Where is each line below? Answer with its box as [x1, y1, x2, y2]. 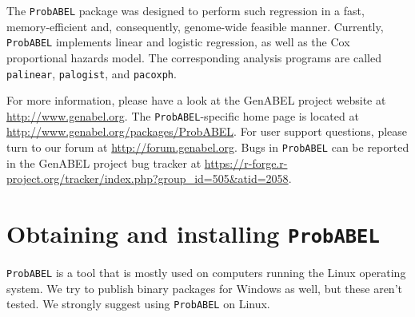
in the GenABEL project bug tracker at [6, 154, 202, 171]
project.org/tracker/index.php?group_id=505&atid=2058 [6, 170, 289, 187]
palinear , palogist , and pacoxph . [6, 65, 177, 81]
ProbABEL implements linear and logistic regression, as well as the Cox [6, 34, 350, 50]
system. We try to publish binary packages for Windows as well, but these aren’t [6, 279, 402, 296]
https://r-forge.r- [204, 154, 288, 171]
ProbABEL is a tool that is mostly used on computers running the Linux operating [6, 264, 406, 281]
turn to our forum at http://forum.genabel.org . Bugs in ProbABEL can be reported [6, 139, 409, 155]
